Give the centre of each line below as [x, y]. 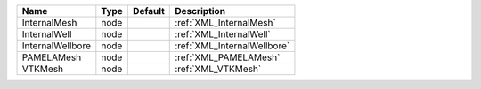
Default [148, 11]
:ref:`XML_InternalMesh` [225, 22]
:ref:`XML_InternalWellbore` [232, 46]
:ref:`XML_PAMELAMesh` [228, 57]
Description [200, 11]
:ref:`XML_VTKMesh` [218, 69]
